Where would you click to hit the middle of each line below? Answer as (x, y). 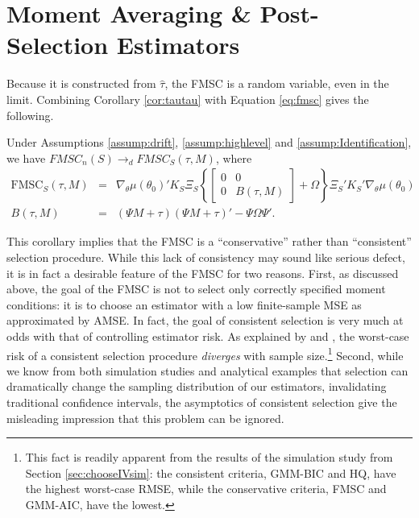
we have (26, 157)
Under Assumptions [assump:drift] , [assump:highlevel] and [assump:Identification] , (209, 142)
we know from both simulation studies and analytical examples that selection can (207, 370)
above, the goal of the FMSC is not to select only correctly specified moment (196, 289)
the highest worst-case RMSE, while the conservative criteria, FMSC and (206, 489)
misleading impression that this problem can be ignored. (145, 418)
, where (234, 157)
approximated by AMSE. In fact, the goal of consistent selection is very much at (205, 320)
